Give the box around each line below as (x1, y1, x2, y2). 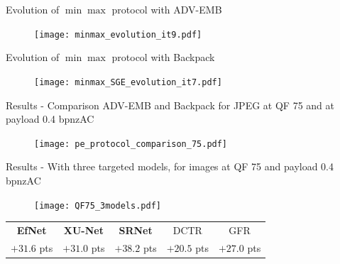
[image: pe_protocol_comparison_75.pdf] (34, 138, 228, 149)
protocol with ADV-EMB (111, 2, 222, 16)
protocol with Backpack (111, 50, 215, 65)
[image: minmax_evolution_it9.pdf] (34, 29, 202, 40)
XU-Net (63, 222, 104, 237)
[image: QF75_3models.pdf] (34, 200, 161, 211)
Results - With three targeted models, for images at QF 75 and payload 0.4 (6, 159, 334, 174)
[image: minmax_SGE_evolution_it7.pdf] (34, 77, 222, 87)
